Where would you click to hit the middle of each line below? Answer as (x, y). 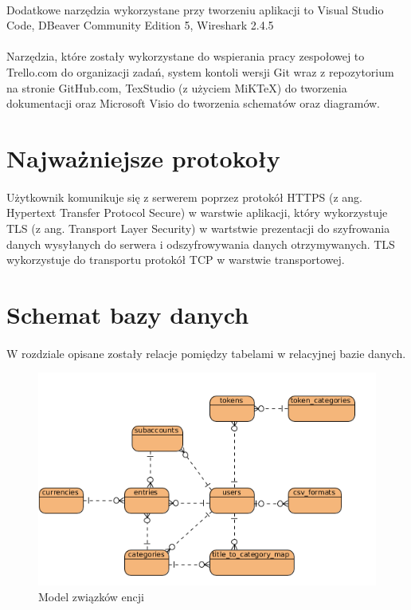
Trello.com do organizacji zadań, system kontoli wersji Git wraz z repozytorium (200, 71)
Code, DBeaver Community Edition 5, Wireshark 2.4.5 (140, 25)
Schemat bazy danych (128, 314)
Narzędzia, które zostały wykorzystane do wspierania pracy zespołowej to (186, 56)
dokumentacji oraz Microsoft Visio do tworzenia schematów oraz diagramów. (193, 103)
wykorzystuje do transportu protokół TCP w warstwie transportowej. (176, 260)
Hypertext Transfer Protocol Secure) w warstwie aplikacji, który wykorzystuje (197, 213)
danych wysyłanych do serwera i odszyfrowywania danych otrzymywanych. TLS (201, 244)
